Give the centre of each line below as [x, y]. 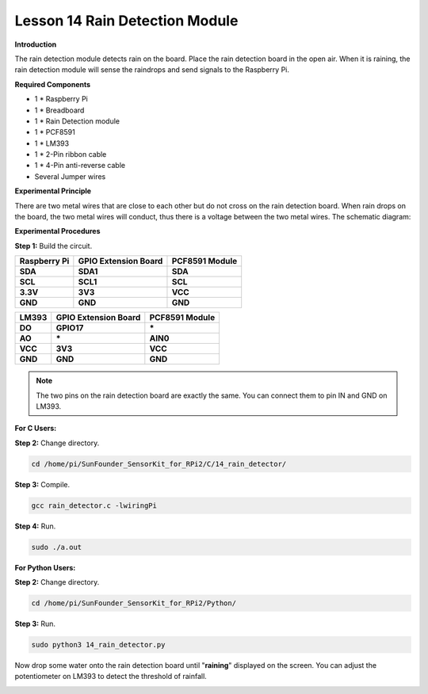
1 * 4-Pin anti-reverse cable [80, 166]
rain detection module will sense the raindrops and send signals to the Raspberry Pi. [152, 70]
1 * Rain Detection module [77, 121]
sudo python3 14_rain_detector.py [98, 644]
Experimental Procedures [57, 231]
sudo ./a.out [57, 547]
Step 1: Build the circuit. [53, 246]
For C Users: [36, 429]
